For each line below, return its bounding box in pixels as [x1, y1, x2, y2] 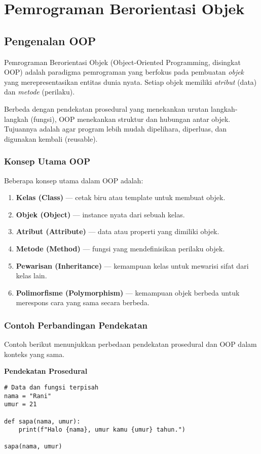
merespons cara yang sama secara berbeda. [16, 297, 150, 308]
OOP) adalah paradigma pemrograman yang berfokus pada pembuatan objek [4, 67, 244, 77]
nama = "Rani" [4, 392, 52, 400]
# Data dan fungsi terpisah [4, 383, 99, 391]
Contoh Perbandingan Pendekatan [4, 318, 147, 331]
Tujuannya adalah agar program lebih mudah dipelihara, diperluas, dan [4, 123, 227, 134]
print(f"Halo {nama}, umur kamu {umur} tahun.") [18, 426, 185, 434]
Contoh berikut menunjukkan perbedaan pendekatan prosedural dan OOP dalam [4, 339, 257, 349]
